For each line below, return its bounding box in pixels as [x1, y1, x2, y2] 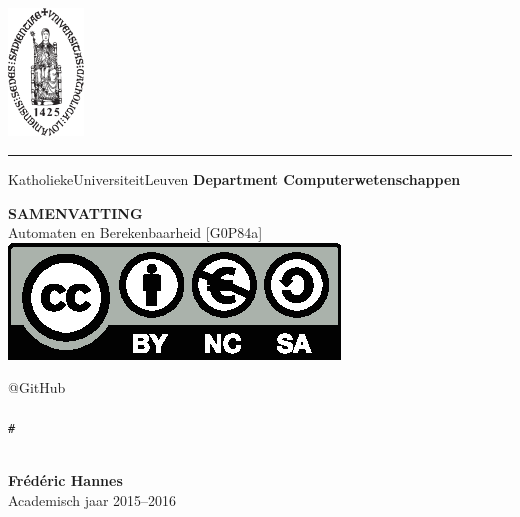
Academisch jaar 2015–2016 [8, 489, 177, 510]
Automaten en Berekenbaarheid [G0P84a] [8, 222, 263, 243]
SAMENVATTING [8, 202, 143, 223]
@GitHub [8, 377, 66, 398]
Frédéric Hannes [8, 469, 123, 490]
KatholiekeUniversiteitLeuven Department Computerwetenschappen [8, 169, 461, 190]
